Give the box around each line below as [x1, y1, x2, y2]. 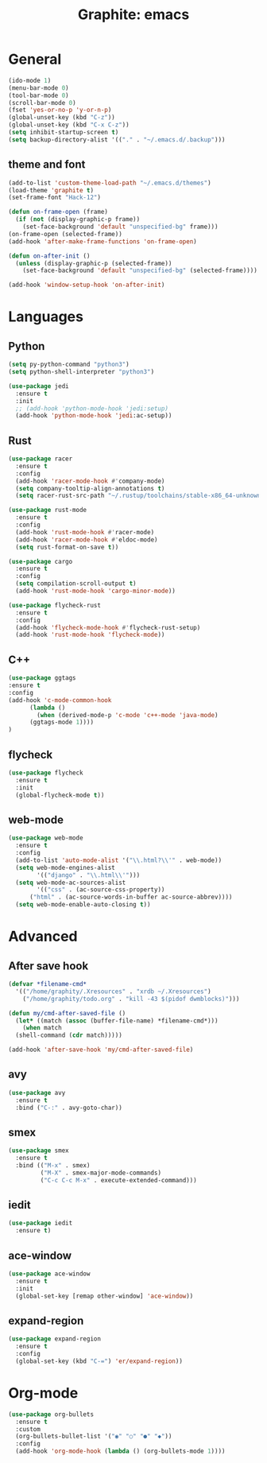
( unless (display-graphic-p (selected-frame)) [15, 259, 172, 267]
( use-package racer [8, 455, 73, 463]
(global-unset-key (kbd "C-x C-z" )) [8, 121, 130, 129]
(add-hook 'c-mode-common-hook [8, 696, 112, 704]
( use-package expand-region [8, 1335, 102, 1343]
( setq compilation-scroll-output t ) [15, 580, 137, 588]
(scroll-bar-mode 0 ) [8, 99, 77, 107]
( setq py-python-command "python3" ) [8, 360, 130, 369]
